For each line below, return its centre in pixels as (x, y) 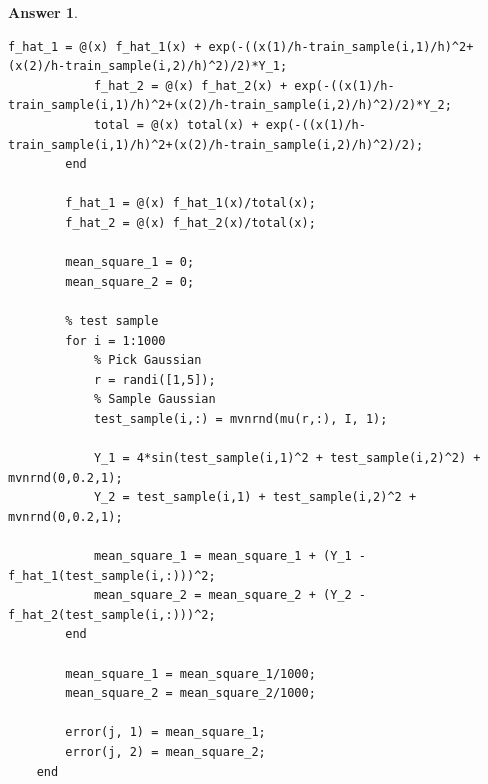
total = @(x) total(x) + (176, 124)
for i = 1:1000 (115, 340)
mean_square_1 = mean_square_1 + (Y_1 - (229, 556)
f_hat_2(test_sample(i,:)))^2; (112, 614)
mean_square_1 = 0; (130, 262)
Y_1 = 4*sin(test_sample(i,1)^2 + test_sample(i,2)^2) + (287, 458)
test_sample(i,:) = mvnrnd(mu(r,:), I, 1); (240, 418)
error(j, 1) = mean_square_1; (165, 732)
